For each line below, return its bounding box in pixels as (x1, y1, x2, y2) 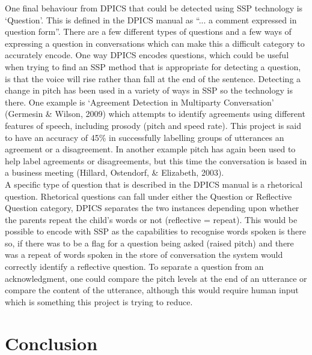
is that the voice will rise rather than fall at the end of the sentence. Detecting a (5, 72, 301, 85)
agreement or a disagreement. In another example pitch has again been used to (5, 143, 296, 155)
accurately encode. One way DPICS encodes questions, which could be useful (5, 49, 289, 61)
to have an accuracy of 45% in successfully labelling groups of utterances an (5, 131, 284, 143)
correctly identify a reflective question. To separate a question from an (5, 260, 264, 273)
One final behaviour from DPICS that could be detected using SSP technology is (5, 2, 303, 14)
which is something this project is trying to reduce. (5, 295, 193, 308)
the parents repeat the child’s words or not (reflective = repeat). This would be (5, 213, 298, 225)
